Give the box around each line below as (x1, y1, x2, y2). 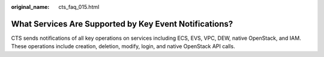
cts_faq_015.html (58, 4, 100, 10)
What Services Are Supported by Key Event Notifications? (11, 18, 233, 29)
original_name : (11, 4, 50, 10)
